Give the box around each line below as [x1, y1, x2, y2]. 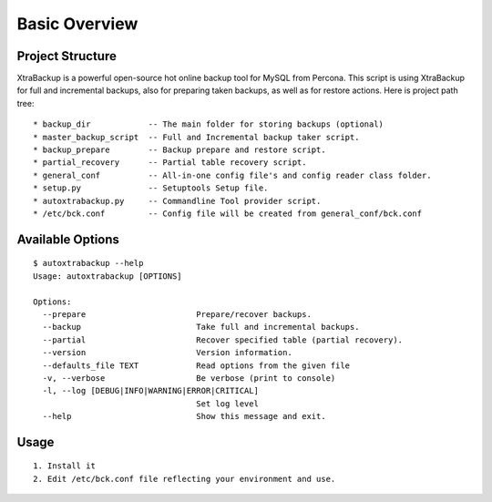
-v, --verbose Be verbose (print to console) [42, 373, 336, 383]
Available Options [16, 231, 120, 247]
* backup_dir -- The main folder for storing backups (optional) [33, 119, 384, 129]
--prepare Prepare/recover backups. [42, 309, 312, 319]
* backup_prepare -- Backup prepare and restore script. [33, 145, 327, 155]
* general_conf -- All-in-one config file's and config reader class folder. [33, 169, 432, 180]
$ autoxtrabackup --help [33, 258, 144, 269]
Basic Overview [16, 14, 138, 34]
